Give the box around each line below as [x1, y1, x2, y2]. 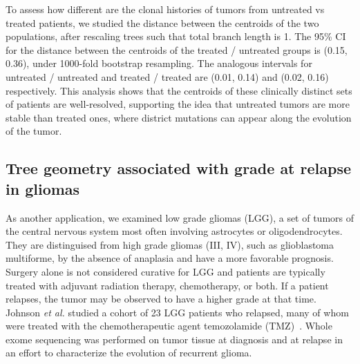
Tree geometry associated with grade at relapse [6, 157, 352, 179]
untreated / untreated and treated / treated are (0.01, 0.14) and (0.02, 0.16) [6, 69, 329, 84]
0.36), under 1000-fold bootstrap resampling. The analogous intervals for [6, 56, 312, 70]
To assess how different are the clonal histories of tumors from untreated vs [6, 2, 325, 16]
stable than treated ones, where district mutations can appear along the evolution [6, 110, 352, 124]
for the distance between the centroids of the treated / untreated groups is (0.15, [6, 42, 348, 57]
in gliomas [6, 178, 80, 199]
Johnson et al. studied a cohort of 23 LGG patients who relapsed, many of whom [6, 305, 349, 319]
